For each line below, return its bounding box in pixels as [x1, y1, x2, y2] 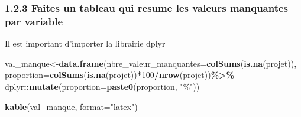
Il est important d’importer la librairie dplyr [5, 37, 166, 50]
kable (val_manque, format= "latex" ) [5, 100, 138, 112]
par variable [5, 14, 63, 28]
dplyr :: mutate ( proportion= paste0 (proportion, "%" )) [5, 80, 200, 92]
